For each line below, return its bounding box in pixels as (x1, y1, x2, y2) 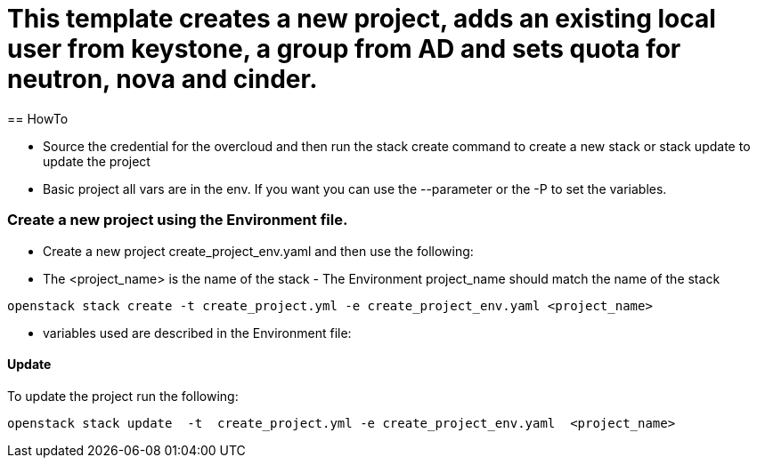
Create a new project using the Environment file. (7, 211, 348, 229)
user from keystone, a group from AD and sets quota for (7, 34, 681, 64)
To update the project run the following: (7, 388, 239, 404)
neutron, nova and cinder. (7, 64, 318, 94)
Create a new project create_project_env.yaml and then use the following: (43, 243, 474, 259)
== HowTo (7, 110, 69, 126)
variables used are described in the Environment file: (43, 325, 352, 341)
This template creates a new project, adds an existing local (7, 4, 716, 34)
